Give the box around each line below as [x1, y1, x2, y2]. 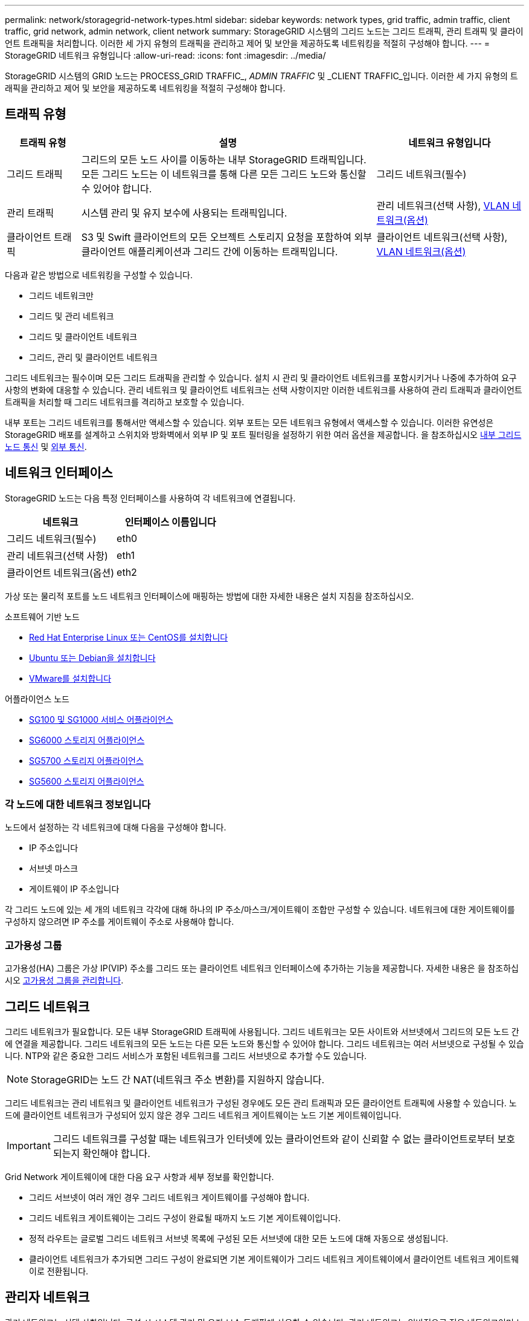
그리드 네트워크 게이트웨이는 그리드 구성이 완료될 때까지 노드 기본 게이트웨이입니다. [29, 1213, 341, 1224]
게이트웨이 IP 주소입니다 [29, 884, 120, 895]
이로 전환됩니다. [29, 1266, 89, 1277]
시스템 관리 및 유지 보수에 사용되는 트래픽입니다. [81, 206, 287, 219]
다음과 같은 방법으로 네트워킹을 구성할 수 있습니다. [5, 269, 193, 280]
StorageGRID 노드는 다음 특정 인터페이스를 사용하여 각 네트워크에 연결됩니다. [5, 492, 296, 503]
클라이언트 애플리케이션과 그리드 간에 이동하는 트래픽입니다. [81, 245, 338, 258]
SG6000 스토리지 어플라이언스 [29, 734, 145, 745]
